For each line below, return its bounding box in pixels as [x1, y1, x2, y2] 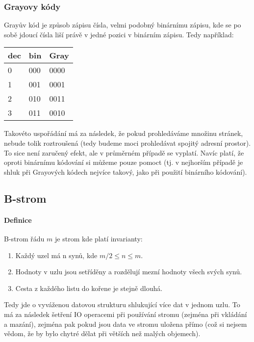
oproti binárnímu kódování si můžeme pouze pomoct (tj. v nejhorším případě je [4, 157, 243, 167]
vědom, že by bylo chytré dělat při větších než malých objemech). [4, 328, 201, 339]
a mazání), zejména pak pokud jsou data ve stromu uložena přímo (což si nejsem [4, 318, 247, 329]
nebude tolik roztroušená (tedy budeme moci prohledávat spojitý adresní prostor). [4, 138, 251, 148]
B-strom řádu [4, 233, 45, 243]
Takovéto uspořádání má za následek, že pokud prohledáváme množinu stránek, [4, 128, 243, 138]
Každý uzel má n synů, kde [15, 250, 98, 260]
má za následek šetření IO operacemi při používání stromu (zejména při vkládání [4, 309, 247, 319]
